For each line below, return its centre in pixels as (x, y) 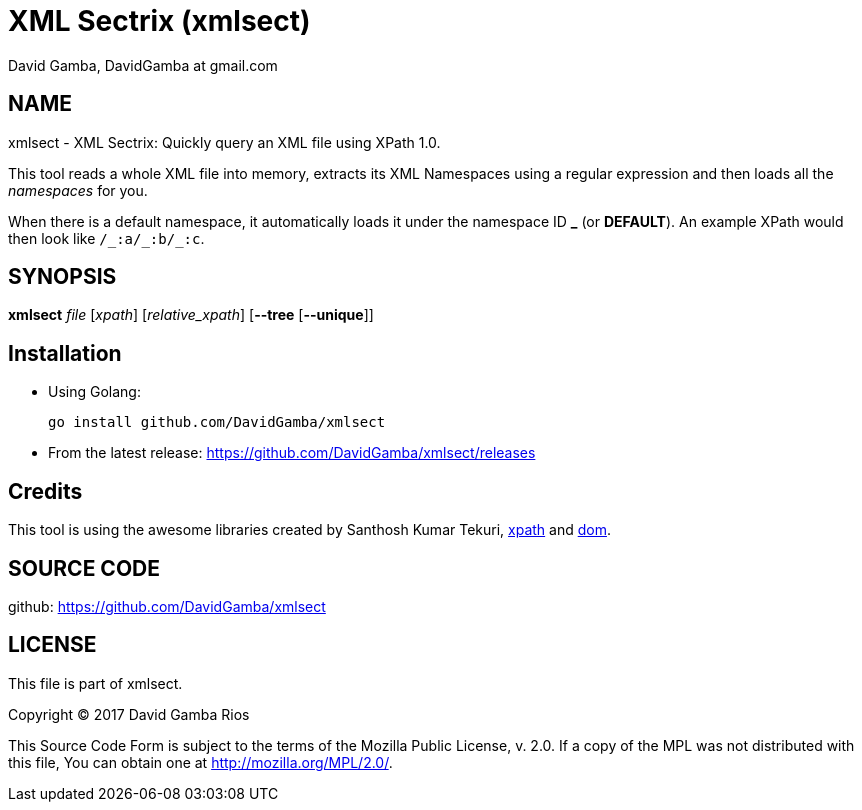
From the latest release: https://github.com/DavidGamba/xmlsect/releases (292, 453)
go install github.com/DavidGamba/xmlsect (217, 422)
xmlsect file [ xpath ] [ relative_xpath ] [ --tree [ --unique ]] (191, 315)
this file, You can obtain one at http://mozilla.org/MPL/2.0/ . (200, 762)
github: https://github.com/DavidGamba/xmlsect (167, 606)
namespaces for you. (78, 190)
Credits (45, 491)
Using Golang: (94, 392)
